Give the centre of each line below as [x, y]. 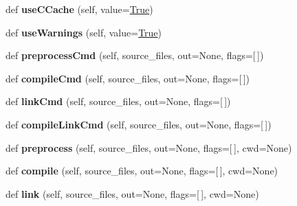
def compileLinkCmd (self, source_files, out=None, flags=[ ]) [139, 124]
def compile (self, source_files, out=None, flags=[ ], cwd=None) [142, 171]
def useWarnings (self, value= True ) [84, 32]
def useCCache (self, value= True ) [79, 9]
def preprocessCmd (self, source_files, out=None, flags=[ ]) [135, 55]
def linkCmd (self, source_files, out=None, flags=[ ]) [118, 101]
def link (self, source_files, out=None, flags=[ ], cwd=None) [132, 193]
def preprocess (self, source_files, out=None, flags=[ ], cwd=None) [149, 147]
